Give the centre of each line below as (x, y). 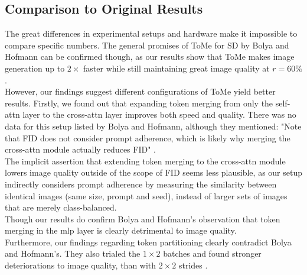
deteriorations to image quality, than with (81, 265)
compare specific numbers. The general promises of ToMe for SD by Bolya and (147, 45)
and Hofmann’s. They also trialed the (73, 253)
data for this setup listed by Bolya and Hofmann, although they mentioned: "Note (153, 126)
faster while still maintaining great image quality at (177, 68)
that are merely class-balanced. (61, 207)
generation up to (35, 68)
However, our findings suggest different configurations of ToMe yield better (140, 91)
